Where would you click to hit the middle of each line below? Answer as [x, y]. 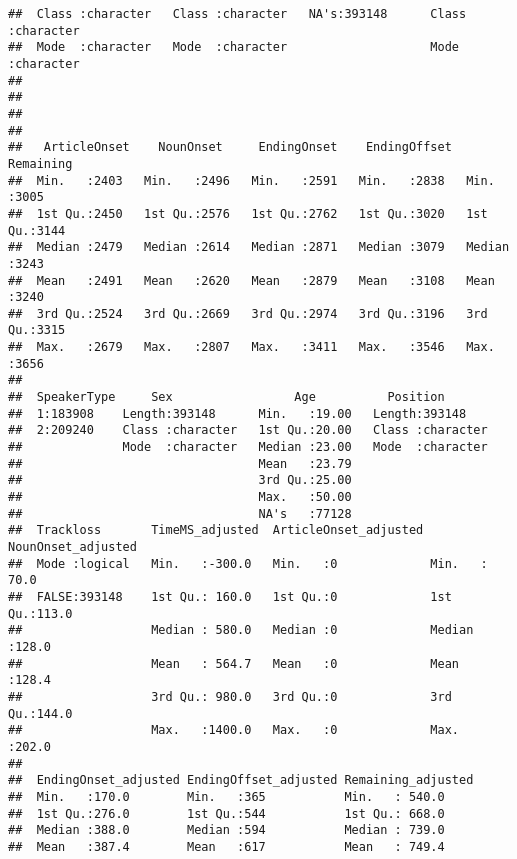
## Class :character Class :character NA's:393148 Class [237, 14]
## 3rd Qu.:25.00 [180, 480]
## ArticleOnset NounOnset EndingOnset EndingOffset [230, 147]
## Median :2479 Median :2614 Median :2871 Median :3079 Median [259, 247]
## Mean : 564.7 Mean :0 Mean [234, 663]
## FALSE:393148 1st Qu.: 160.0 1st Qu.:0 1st [230, 596]
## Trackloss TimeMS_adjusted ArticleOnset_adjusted [216, 530]
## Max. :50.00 [180, 497]
